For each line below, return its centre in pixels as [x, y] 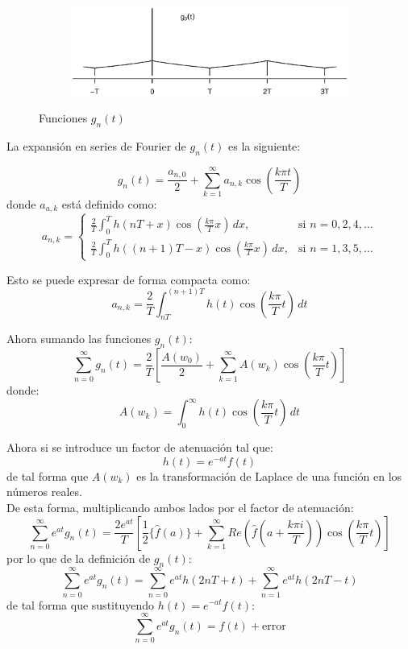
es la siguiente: [264, 145]
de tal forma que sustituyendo [80, 604]
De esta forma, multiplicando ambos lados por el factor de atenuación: [180, 508]
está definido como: [109, 204]
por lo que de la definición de [79, 558]
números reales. [44, 492]
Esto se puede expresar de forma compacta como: [129, 279]
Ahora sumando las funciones [79, 339]
